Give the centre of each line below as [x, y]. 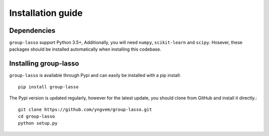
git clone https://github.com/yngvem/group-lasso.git [85, 109]
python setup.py [38, 123]
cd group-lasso [37, 116]
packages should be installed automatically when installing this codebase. [85, 49]
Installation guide [46, 13]
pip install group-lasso [48, 87]
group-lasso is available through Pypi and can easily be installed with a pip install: [95, 75]
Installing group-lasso [44, 64]
